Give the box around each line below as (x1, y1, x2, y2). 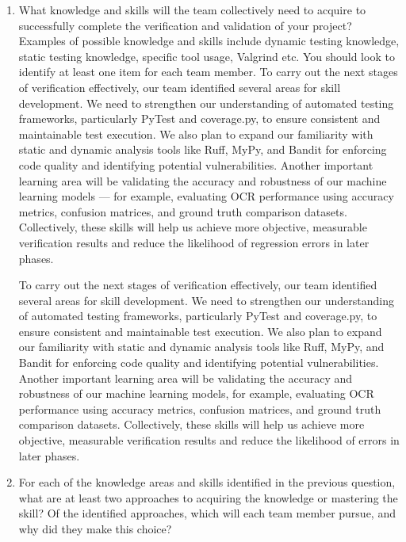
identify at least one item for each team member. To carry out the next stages (18, 63, 398, 80)
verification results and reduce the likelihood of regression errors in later (18, 234, 370, 250)
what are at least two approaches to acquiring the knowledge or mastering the (18, 489, 398, 506)
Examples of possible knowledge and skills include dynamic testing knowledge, (18, 32, 400, 49)
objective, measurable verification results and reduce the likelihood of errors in (18, 432, 400, 448)
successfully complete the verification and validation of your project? (18, 17, 352, 33)
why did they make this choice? (18, 521, 172, 536)
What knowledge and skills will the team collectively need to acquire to (18, 2, 366, 17)
